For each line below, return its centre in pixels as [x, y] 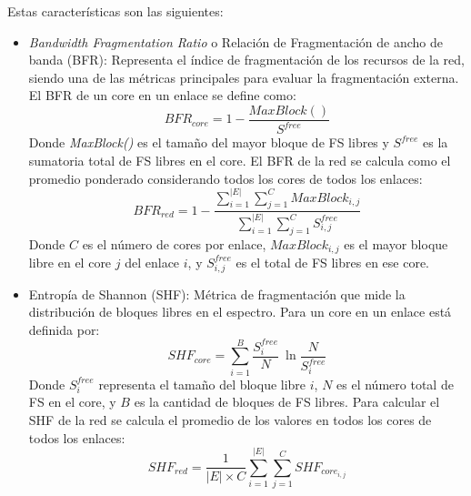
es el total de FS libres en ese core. [333, 262]
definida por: [64, 329]
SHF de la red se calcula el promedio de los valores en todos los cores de [230, 419]
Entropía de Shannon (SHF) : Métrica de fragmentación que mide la [217, 294]
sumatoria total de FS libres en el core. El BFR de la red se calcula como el [240, 160]
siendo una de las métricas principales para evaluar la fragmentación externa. [244, 77]
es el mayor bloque [396, 243]
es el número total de [395, 384]
